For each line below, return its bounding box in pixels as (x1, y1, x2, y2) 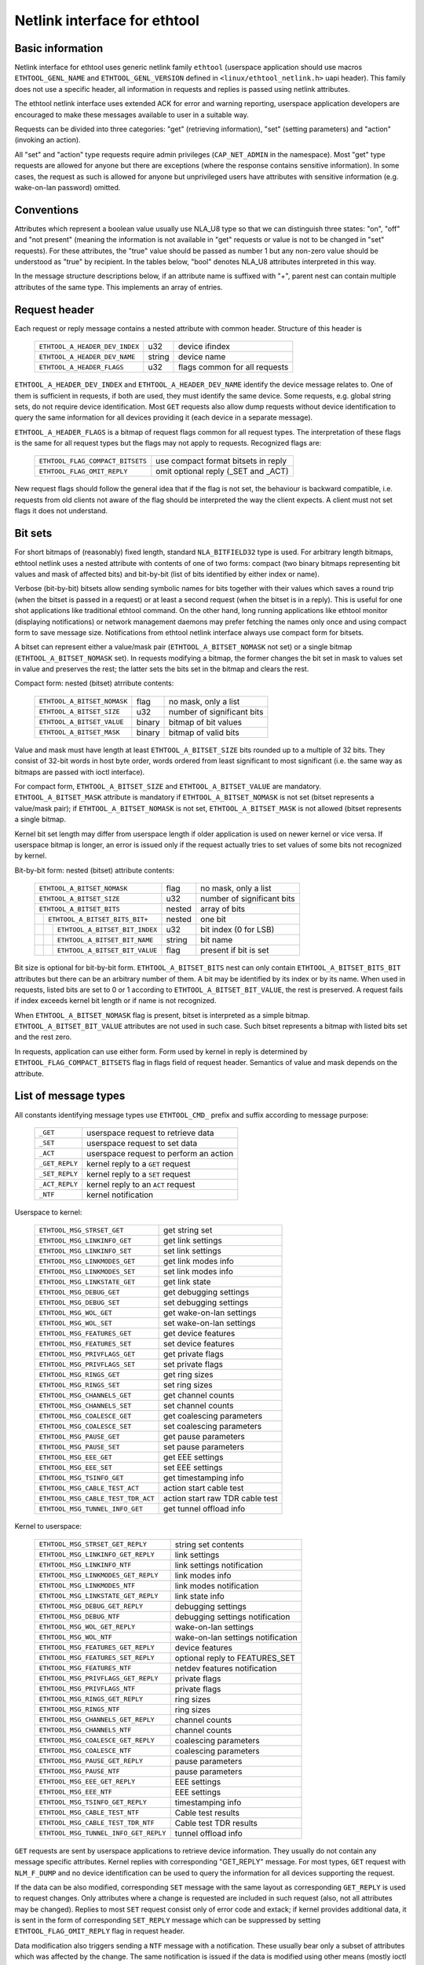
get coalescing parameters (163, 1411, 263, 1422)
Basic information (14, 42, 104, 55)
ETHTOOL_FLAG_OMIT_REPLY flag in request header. (14, 1926, 185, 1936)
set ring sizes (163, 1379, 214, 1390)
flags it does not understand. (14, 506, 108, 516)
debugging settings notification (174, 1611, 291, 1622)
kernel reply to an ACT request (86, 1179, 196, 1190)
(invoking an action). (14, 135, 82, 145)
